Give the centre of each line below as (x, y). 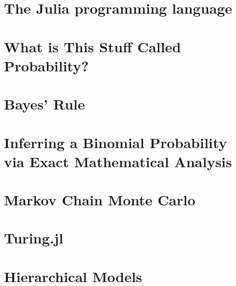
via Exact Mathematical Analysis (118, 161)
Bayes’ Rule (44, 104)
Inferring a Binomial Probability (116, 142)
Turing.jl (34, 238)
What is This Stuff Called (93, 46)
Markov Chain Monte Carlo (100, 200)
